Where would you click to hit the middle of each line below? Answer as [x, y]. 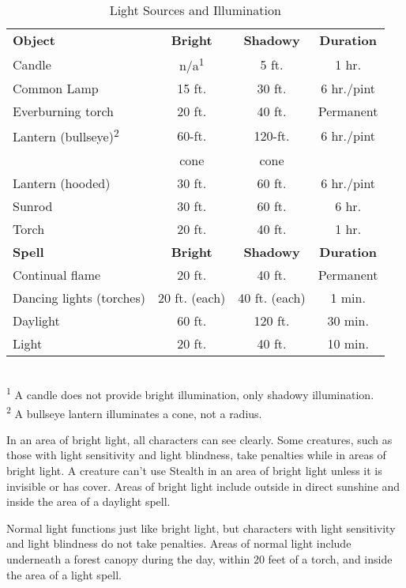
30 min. [348, 320]
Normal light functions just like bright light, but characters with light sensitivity [201, 528]
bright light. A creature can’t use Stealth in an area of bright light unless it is [194, 470]
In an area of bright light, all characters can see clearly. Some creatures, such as [199, 439]
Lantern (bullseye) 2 [66, 136]
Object [34, 40]
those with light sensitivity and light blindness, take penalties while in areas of [196, 455]
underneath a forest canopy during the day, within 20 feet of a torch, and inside [199, 558]
